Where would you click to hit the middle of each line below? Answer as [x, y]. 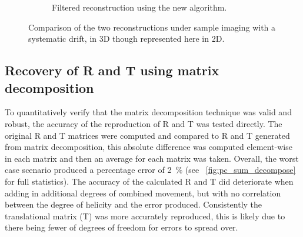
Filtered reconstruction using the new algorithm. [139, 7]
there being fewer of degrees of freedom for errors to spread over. [121, 227]
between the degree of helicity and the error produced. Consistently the [134, 204]
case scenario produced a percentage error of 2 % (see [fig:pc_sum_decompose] [150, 170]
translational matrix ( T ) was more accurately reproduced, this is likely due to [145, 216]
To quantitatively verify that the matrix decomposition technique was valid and [148, 112]
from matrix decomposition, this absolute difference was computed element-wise [149, 147]
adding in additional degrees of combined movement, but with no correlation [143, 193]
